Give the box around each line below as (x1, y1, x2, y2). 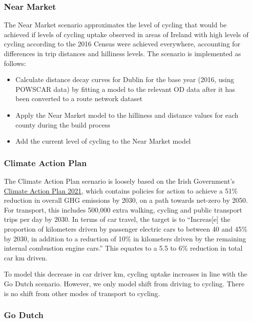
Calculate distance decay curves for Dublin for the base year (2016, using (15, 74, 234, 85)
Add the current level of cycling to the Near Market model (15, 136, 191, 146)
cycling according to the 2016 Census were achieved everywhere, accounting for (4, 39, 241, 49)
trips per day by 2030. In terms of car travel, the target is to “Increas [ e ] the (4, 214, 231, 224)
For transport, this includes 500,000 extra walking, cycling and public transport (4, 204, 242, 215)
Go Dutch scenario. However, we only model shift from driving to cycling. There (4, 278, 245, 288)
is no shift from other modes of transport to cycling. (4, 288, 160, 298)
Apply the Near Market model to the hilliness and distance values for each (15, 109, 238, 120)
